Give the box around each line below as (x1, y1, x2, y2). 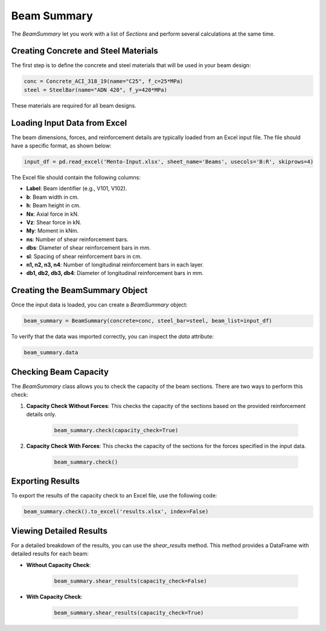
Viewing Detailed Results (11, 526, 108, 536)
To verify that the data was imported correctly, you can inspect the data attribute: (11, 333, 214, 340)
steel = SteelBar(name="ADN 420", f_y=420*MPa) (24, 86, 167, 93)
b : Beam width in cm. (26, 193, 79, 201)
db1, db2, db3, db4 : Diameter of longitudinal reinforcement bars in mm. (26, 270, 204, 277)
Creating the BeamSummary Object (11, 285, 148, 296)
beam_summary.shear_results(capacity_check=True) (54, 609, 204, 616)
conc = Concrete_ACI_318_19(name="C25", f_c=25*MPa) (24, 78, 184, 85)
